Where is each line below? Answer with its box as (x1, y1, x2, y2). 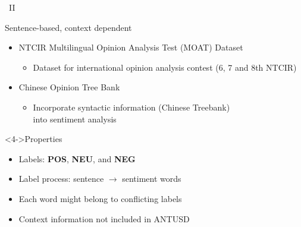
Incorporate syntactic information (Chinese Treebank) (33, 100, 230, 113)
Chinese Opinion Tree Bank (18, 81, 120, 93)
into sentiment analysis (33, 112, 117, 125)
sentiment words (122, 172, 181, 185)
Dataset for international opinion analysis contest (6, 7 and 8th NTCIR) (33, 61, 297, 73)
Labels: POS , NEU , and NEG (18, 152, 136, 165)
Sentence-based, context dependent (5, 21, 132, 33)
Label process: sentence (18, 172, 104, 185)
